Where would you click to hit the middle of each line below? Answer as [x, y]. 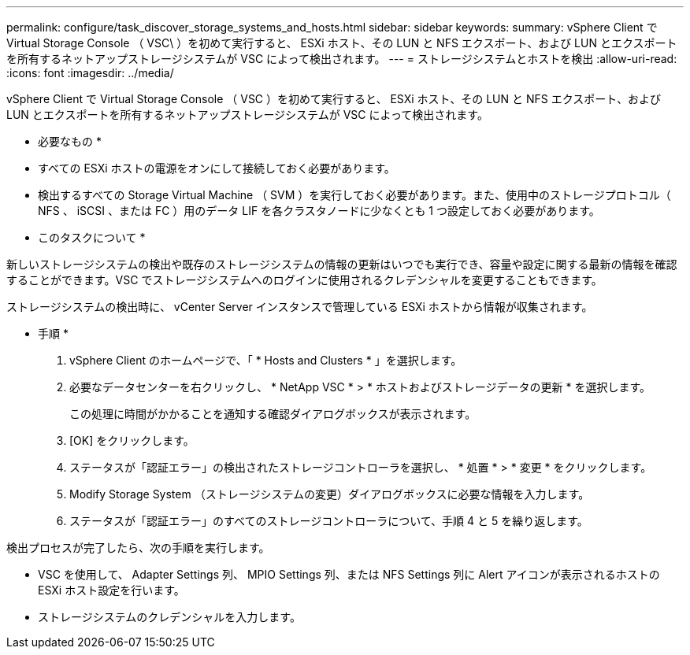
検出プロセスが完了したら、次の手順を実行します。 [138, 548]
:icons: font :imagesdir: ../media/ [90, 73]
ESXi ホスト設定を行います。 [111, 590]
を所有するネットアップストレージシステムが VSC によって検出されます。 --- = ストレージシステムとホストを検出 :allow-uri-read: [342, 59]
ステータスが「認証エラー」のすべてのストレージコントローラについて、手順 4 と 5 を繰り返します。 [329, 521]
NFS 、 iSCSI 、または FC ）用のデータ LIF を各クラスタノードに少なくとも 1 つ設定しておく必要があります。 [319, 211]
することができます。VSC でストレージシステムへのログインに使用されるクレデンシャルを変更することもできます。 [304, 280]
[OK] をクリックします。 [132, 440]
